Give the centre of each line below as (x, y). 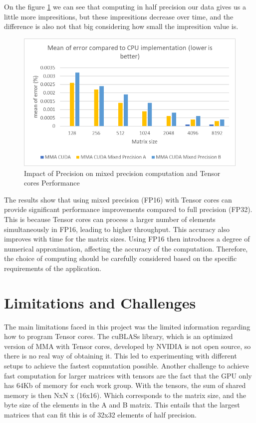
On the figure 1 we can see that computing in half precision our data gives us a (125, 6)
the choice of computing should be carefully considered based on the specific (121, 258)
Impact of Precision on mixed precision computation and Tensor (122, 173)
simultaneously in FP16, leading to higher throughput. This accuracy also (117, 229)
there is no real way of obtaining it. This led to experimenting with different (121, 356)
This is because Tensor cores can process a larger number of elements (110, 219)
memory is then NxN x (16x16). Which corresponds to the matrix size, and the (125, 395)
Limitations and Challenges (100, 302)
